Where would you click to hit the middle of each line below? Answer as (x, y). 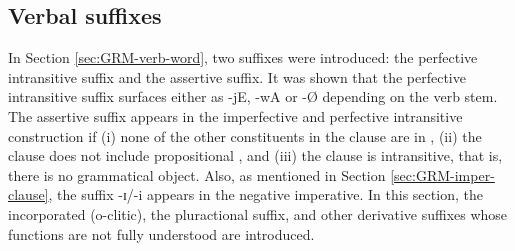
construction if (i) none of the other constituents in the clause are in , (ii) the (245, 135)
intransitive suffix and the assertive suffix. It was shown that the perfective (237, 76)
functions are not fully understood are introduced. (161, 233)
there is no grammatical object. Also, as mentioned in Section (197, 174)
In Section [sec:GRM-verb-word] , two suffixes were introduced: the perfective (243, 57)
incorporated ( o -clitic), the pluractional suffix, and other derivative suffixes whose (258, 213)
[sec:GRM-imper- (442, 174)
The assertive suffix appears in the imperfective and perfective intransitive (235, 115)
